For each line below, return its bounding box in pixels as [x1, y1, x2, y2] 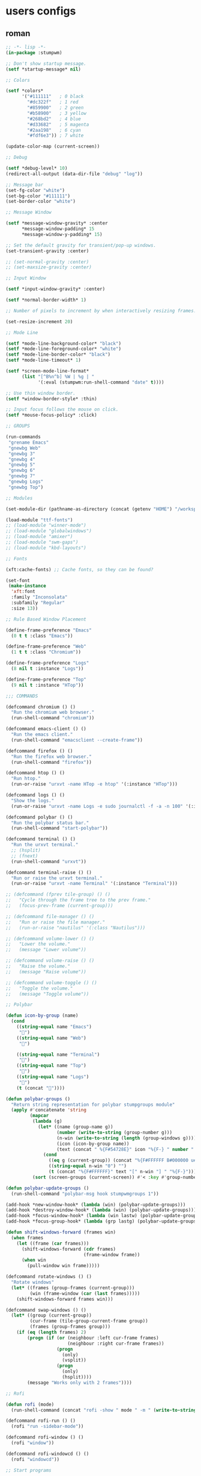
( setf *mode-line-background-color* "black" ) [5, 340, 121, 347]
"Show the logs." [11, 798, 55, 804]
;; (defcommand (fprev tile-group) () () [5, 891, 111, 898]
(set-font [5, 577, 31, 583]
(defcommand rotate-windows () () [5, 1274, 92, 1280]
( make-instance [8, 583, 46, 589]
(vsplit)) [62, 1357, 86, 1363]
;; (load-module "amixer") [5, 534, 73, 540]
